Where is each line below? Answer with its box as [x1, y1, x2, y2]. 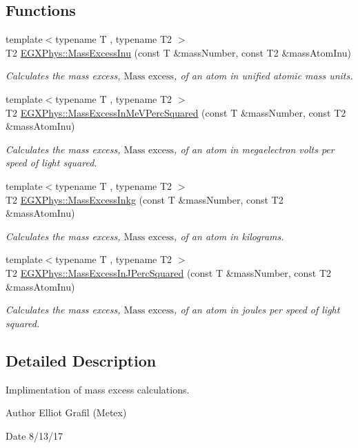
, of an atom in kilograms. [174, 228, 284, 243]
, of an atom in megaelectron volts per [174, 142, 335, 156]
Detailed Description [6, 349, 157, 371]
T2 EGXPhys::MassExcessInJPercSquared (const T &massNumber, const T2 [6, 265, 332, 280]
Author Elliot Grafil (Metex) [6, 405, 127, 420]
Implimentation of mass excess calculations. [6, 382, 190, 396]
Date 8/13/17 [6, 428, 63, 442]
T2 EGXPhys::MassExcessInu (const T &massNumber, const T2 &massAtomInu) [6, 45, 351, 59]
